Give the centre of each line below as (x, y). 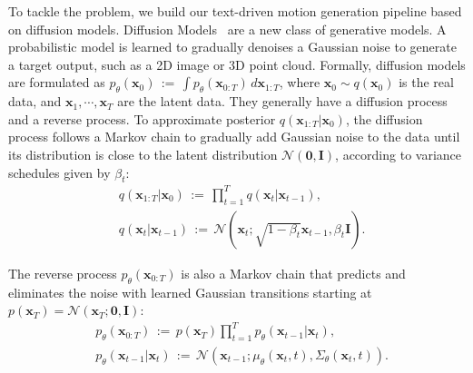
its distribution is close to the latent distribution (143, 154)
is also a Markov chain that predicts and (293, 273)
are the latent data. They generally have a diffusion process (282, 101)
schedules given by (59, 172)
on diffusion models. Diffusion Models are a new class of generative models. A (227, 29)
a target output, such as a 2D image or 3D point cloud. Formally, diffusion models (237, 64)
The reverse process (63, 273)
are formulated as (57, 82)
